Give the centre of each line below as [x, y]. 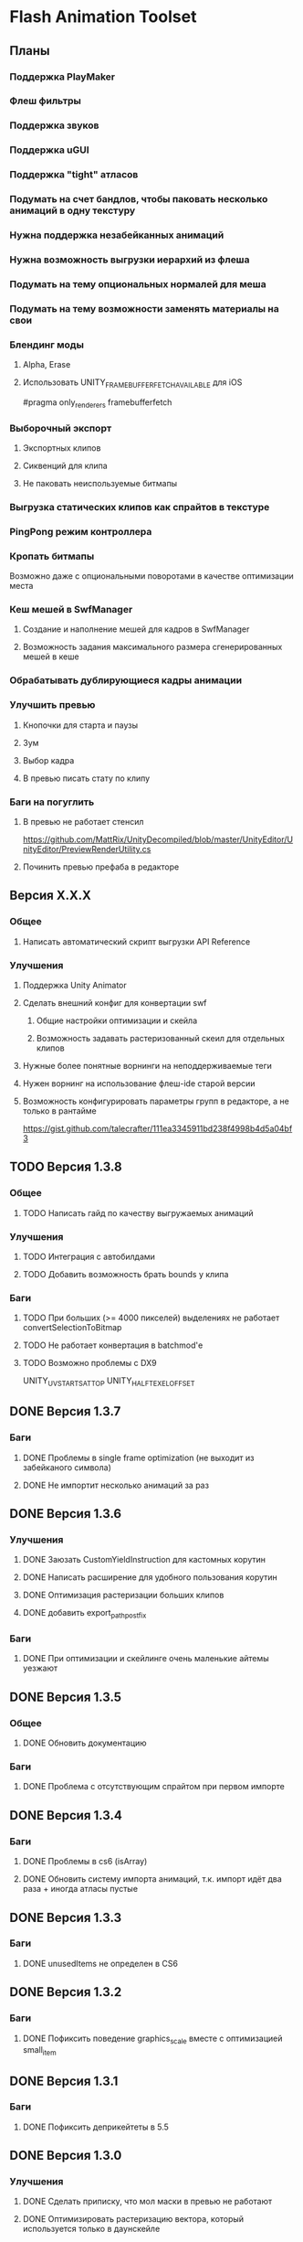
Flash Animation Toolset [103, 17]
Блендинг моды [47, 345]
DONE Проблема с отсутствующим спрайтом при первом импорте [153, 1787]
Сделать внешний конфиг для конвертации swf [115, 1002]
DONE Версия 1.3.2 [66, 1992]
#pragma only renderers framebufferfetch [97, 403]
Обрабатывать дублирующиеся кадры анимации [126, 680]
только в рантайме [60, 1110]
